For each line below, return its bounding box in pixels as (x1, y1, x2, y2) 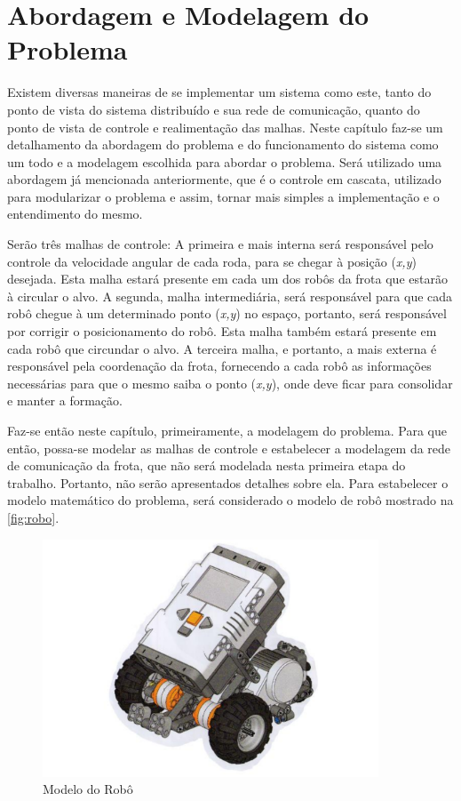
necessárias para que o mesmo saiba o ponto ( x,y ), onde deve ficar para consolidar (7, 373, 453, 392)
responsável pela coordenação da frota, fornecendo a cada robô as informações (7, 356, 432, 375)
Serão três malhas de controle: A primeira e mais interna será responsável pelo (7, 235, 433, 253)
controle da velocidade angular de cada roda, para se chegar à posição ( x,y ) (7, 252, 417, 270)
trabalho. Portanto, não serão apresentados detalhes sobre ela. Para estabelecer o (7, 473, 449, 492)
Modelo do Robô (43, 780, 133, 798)
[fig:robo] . (7, 508, 60, 526)
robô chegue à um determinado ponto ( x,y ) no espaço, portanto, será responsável (7, 304, 447, 323)
